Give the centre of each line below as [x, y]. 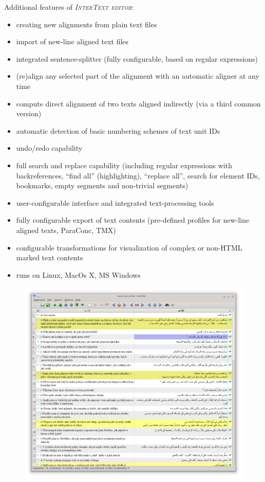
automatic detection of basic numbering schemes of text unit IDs [118, 130]
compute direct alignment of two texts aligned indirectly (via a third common [138, 103]
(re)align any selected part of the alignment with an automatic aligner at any [138, 76]
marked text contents [50, 257]
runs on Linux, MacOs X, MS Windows [78, 274]
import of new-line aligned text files [72, 41]
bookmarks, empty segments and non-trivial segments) [102, 185]
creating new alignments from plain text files [87, 24]
